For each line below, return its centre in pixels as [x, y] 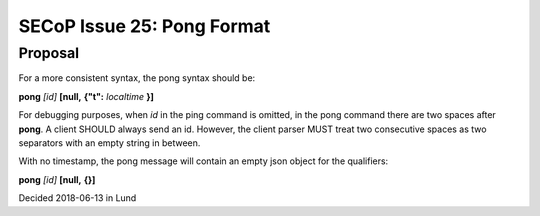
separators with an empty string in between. [109, 142]
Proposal [49, 53]
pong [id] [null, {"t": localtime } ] [86, 96]
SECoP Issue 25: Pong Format [144, 26]
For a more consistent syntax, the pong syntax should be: [137, 78]
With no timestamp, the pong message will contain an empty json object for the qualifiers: [203, 161]
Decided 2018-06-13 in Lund [77, 198]
